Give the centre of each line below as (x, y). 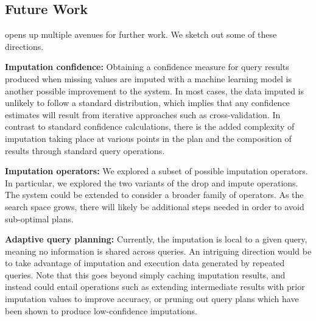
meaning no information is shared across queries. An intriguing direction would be (158, 251)
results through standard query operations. (85, 150)
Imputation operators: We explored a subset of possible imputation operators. (156, 171)
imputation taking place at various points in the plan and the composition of (148, 138)
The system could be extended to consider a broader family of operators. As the (154, 195)
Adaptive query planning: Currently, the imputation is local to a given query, (156, 239)
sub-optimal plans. (39, 218)
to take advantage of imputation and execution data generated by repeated (145, 263)
